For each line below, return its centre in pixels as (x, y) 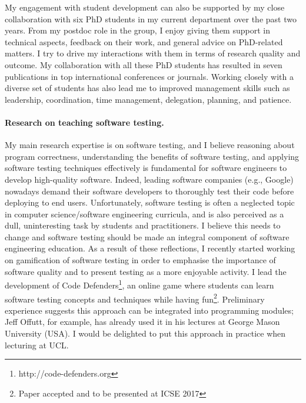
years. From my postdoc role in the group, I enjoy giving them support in (137, 30)
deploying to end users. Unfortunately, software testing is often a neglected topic (150, 202)
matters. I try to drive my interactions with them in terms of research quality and (153, 53)
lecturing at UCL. (37, 345)
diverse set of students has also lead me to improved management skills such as (147, 88)
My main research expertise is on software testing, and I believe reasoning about (150, 145)
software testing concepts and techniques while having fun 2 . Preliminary (135, 298)
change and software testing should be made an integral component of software (147, 236)
